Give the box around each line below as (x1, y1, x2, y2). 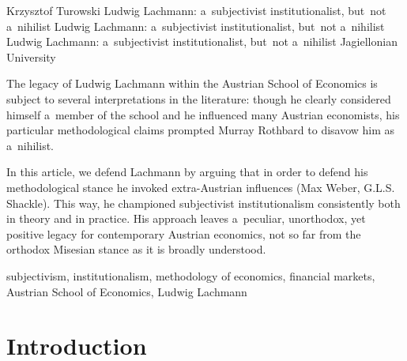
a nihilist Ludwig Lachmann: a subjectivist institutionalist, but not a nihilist (6, 17, 385, 34)
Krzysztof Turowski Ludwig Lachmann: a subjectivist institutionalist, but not (6, 2, 386, 18)
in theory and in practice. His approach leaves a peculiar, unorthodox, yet (6, 210, 366, 227)
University (6, 48, 56, 65)
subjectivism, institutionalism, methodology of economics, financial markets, (6, 267, 375, 284)
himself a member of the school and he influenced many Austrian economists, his (6, 106, 400, 122)
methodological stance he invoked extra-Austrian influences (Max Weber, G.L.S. (6, 179, 395, 195)
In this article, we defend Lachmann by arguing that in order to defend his (6, 164, 368, 180)
